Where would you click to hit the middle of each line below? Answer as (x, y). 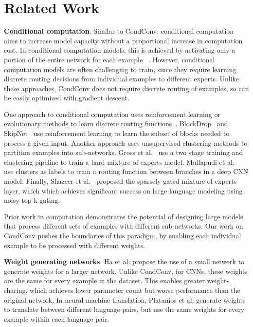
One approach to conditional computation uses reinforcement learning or (112, 114)
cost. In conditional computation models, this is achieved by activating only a (120, 50)
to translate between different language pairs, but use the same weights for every (124, 309)
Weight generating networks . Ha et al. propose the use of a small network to (124, 261)
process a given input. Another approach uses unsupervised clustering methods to (126, 143)
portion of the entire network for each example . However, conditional (109, 59)
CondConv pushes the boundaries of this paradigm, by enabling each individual (123, 235)
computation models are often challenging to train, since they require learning (120, 69)
